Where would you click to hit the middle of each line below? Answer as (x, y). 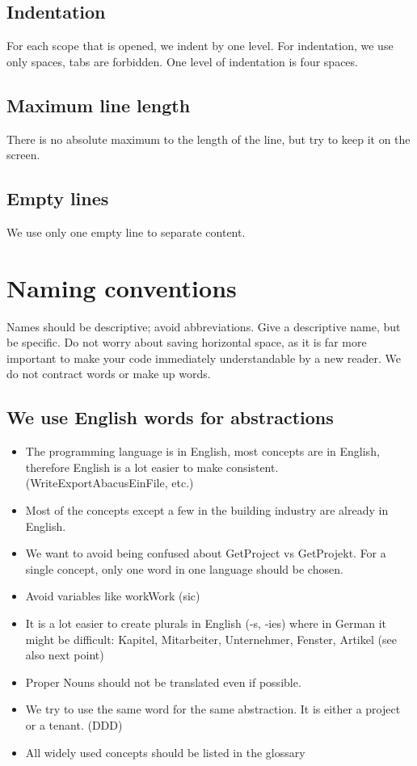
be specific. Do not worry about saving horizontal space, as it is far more (187, 342)
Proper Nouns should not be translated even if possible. (163, 682)
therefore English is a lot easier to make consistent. (152, 467)
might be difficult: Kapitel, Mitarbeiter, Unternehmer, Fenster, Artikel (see (211, 639)
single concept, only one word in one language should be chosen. (184, 568)
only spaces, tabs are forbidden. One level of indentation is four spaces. (182, 61)
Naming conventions (122, 287)
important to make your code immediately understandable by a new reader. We (204, 358)
